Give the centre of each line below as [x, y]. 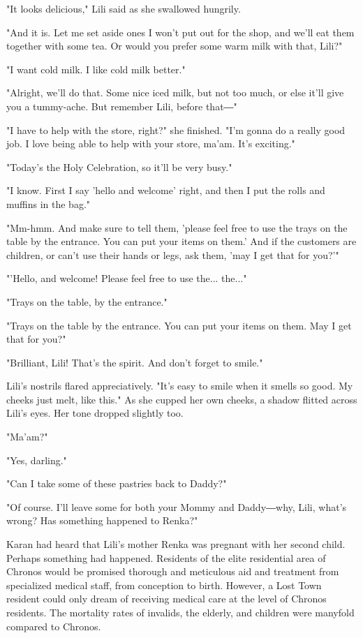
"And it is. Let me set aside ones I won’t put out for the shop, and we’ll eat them [180, 32]
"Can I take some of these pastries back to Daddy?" [117, 483]
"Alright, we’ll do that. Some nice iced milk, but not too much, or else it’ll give [175, 92]
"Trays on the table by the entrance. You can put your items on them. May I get [179, 325]
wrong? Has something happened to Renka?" [102, 520]
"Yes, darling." [37, 460]
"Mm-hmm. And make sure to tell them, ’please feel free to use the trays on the [177, 227]
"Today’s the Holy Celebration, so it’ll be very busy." [119, 166]
